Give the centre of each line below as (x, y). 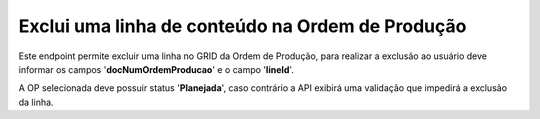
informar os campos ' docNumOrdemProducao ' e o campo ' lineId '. (156, 69)
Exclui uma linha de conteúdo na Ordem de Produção (242, 26)
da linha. (36, 102)
